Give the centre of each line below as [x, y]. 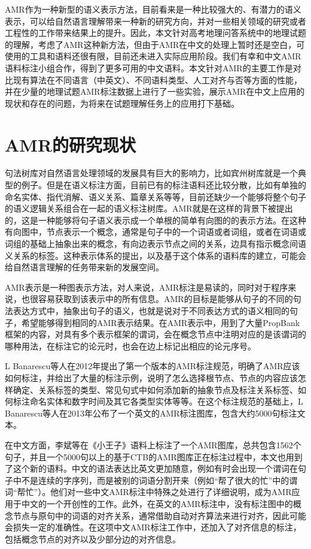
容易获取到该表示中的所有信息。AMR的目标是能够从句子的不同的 [165, 299]
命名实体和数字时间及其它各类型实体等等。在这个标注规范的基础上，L [166, 401]
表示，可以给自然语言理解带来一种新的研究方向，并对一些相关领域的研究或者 [155, 21]
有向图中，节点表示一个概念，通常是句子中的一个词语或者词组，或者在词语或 [155, 232]
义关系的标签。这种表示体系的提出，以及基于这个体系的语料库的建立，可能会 [155, 255]
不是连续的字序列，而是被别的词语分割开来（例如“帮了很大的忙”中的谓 [159, 480]
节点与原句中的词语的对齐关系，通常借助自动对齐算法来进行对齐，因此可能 [159, 515]
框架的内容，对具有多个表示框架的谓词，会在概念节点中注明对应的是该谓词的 [155, 334]
